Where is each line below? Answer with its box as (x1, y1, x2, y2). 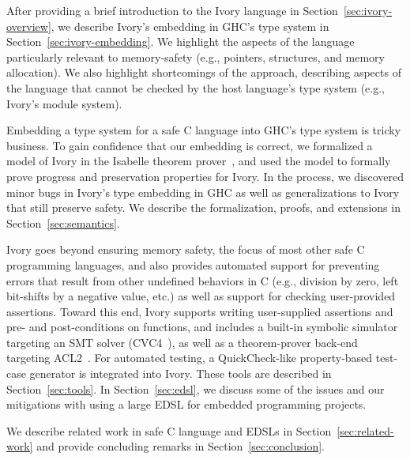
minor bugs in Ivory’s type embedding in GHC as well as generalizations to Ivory (6, 183, 400, 200)
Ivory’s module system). (6, 95, 122, 111)
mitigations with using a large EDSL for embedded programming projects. (6, 396, 367, 413)
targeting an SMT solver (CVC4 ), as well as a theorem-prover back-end (6, 334, 358, 350)
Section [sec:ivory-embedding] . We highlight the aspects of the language (6, 33, 355, 50)
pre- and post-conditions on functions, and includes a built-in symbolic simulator (6, 319, 398, 335)
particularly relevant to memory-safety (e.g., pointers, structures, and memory (6, 48, 385, 65)
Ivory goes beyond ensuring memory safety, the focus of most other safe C (6, 241, 365, 258)
